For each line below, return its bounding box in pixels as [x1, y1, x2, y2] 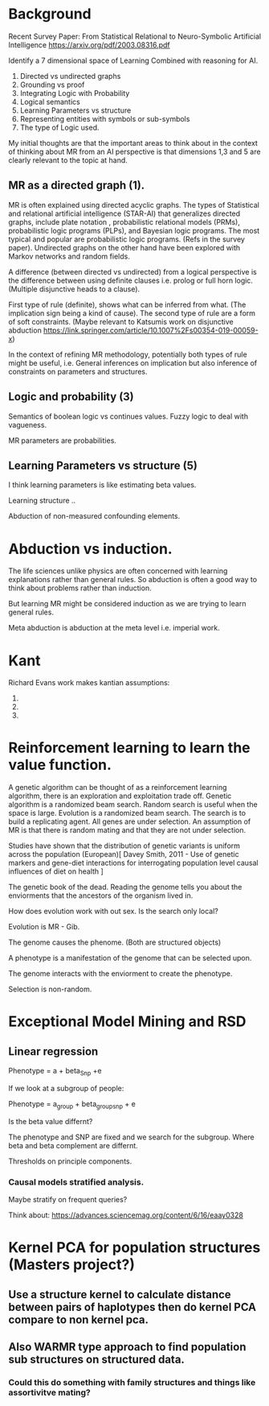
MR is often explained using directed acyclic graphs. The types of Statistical [8, 200, 259, 209]
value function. [8, 756, 112, 774]
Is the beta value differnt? [8, 1116, 93, 1126]
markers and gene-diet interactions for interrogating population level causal [8, 858, 259, 868]
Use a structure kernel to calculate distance [8, 1288, 231, 1301]
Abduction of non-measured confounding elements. [8, 511, 181, 521]
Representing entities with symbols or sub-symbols [19, 114, 190, 123]
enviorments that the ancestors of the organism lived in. [8, 891, 194, 900]
